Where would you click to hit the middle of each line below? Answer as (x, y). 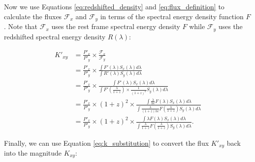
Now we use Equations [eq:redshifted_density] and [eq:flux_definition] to (114, 6)
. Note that (21, 26)
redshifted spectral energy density (55, 36)
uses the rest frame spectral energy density (116, 26)
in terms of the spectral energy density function (172, 16)
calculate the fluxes (33, 16)
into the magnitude (33, 153)
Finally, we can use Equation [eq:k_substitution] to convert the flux (107, 143)
